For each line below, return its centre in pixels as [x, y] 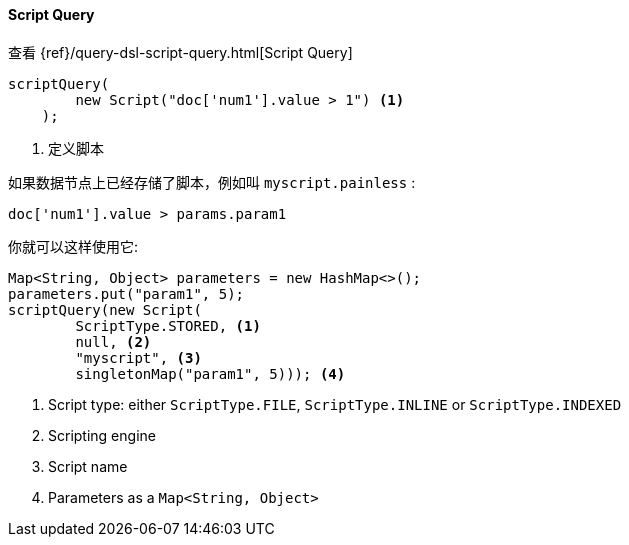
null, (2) [113, 341]
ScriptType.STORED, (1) [168, 325]
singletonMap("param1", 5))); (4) [210, 373]
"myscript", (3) [138, 357]
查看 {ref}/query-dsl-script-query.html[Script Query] [180, 52]
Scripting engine [102, 435]
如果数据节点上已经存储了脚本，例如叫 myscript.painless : [212, 182]
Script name [88, 466]
